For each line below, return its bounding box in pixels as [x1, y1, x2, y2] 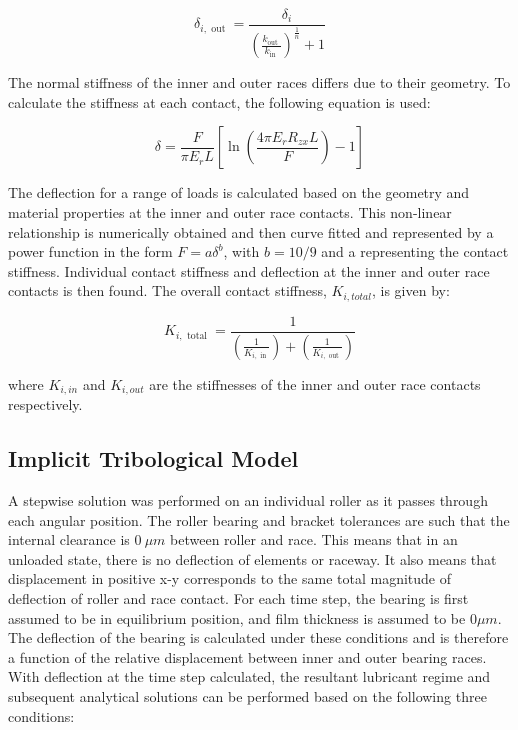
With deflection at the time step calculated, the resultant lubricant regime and [8, 666, 491, 687]
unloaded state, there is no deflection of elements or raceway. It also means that [8, 548, 497, 569]
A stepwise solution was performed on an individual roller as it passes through [8, 490, 488, 511]
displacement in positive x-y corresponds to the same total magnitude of [8, 568, 452, 589]
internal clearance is [8, 529, 130, 550]
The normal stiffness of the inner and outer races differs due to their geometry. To [8, 72, 511, 93]
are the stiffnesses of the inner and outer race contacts [149, 373, 481, 394]
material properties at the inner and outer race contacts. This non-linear [8, 202, 452, 223]
